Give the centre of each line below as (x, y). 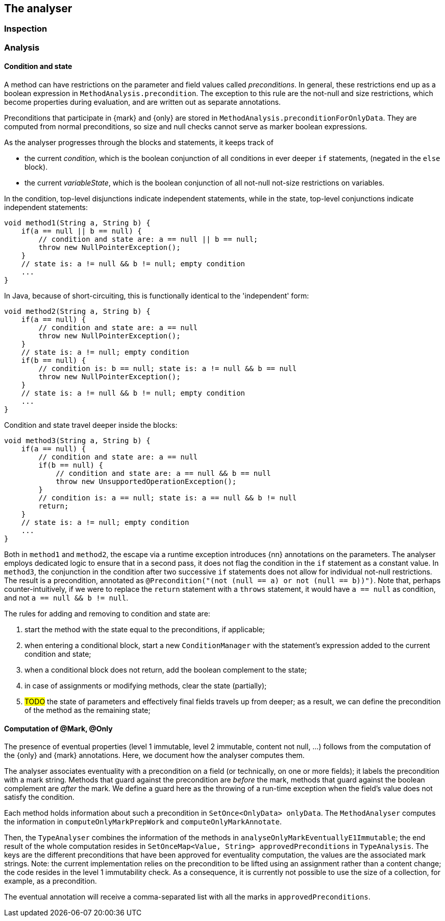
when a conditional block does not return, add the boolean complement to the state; (166, 670)
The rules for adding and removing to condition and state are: (107, 614)
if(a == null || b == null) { (81, 231)
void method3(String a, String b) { (77, 441)
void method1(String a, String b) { (77, 223)
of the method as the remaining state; (88, 710)
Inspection (26, 29)
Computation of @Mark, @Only (58, 728)
